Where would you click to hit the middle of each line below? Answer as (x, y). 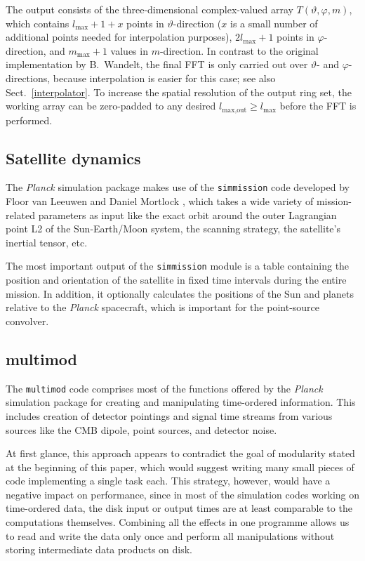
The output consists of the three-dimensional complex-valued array (150, 9)
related (21, 214)
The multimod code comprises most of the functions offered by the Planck (164, 388)
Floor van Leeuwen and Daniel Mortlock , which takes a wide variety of (160, 201)
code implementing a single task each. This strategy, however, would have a (168, 481)
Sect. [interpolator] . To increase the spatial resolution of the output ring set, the (179, 92)
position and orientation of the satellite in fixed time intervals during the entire (176, 280)
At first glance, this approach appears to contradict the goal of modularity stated (180, 453)
